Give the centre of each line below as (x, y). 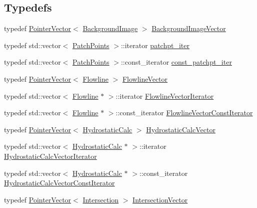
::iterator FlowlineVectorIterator (165, 95)
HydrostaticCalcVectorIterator (50, 156)
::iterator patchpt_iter (155, 45)
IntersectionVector (160, 199)
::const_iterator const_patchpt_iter (176, 62)
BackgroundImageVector (189, 28)
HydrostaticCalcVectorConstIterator (59, 183)
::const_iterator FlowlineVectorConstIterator (184, 113)
